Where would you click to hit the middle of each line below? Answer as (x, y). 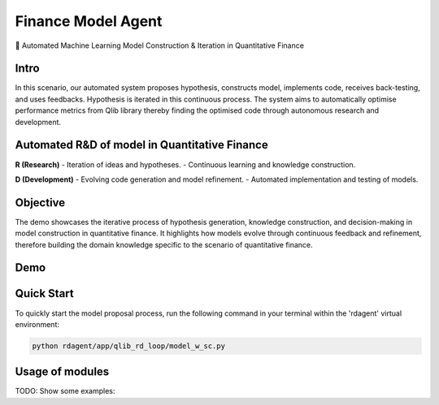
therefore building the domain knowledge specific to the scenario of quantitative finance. (164, 244)
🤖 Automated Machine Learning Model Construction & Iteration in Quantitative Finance (160, 45)
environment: (37, 324)
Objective (40, 202)
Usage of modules (62, 372)
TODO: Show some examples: (65, 391)
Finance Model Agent (89, 21)
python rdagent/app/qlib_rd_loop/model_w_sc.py (128, 346)
